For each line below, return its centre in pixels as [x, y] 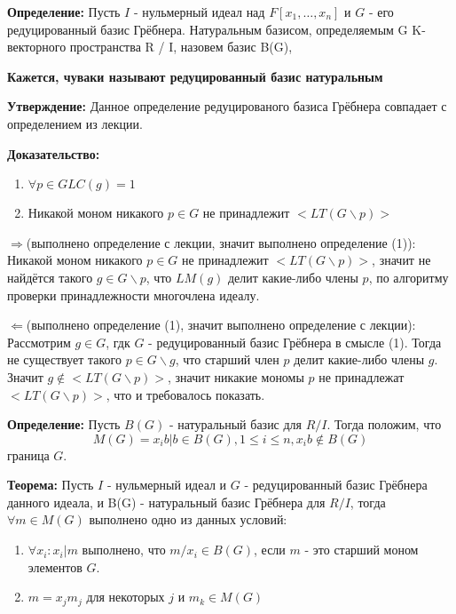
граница [28, 455]
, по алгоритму [409, 277]
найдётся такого [50, 277]
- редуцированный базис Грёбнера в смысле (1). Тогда [295, 342]
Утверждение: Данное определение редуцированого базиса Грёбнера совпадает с [227, 106]
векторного [37, 47]
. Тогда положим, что [384, 424]
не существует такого [65, 359]
